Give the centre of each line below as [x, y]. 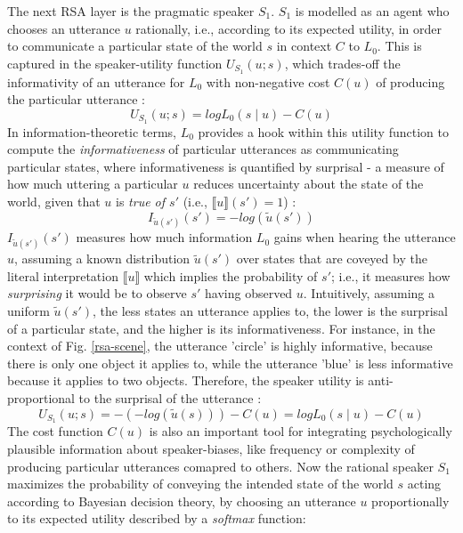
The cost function [55, 431]
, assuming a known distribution [102, 258]
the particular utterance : [76, 99]
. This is [399, 46]
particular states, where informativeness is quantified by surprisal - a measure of [226, 166]
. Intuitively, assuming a [369, 293]
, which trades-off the [342, 63]
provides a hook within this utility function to [323, 131]
